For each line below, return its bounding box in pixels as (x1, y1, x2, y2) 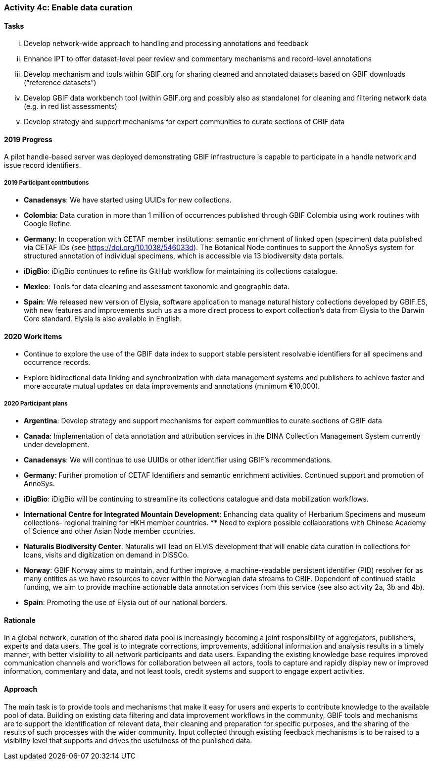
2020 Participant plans (4, 400, 68, 407)
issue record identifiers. (4, 161, 81, 170)
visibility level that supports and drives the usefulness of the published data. (4, 736, 252, 745)
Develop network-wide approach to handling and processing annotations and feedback (24, 39, 308, 48)
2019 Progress (4, 135, 52, 144)
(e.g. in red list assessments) (24, 102, 117, 111)
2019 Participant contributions (4, 179, 89, 186)
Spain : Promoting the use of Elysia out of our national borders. (24, 598, 228, 607)
